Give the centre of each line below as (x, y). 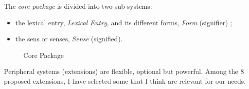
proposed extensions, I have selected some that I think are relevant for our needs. (125, 80)
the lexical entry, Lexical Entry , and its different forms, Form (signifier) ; (124, 22)
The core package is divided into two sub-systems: (78, 6)
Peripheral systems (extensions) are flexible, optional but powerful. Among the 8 (124, 71)
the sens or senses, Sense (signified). (69, 39)
